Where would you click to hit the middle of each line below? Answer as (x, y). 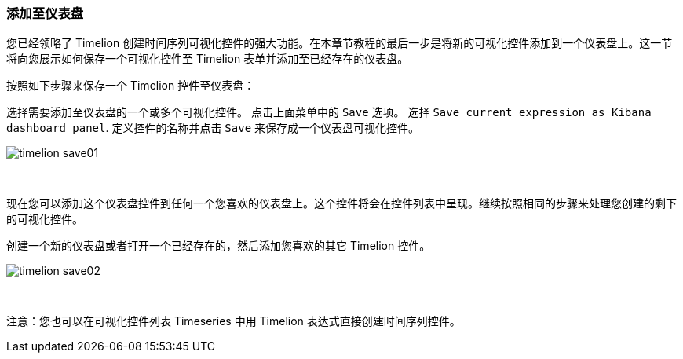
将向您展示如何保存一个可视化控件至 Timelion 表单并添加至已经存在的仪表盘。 (208, 59)
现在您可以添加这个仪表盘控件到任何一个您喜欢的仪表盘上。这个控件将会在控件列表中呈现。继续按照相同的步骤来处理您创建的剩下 (341, 203)
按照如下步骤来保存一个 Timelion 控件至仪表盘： (131, 86)
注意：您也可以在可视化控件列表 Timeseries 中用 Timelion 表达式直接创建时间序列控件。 (234, 321)
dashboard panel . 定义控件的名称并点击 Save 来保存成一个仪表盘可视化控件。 (213, 128)
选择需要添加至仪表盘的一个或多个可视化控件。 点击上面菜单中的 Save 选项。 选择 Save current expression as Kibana (329, 112)
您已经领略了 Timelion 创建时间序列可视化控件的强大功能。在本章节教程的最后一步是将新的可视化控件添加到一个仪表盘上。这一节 (340, 43)
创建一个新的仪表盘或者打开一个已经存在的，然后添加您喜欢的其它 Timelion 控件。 (219, 246)
